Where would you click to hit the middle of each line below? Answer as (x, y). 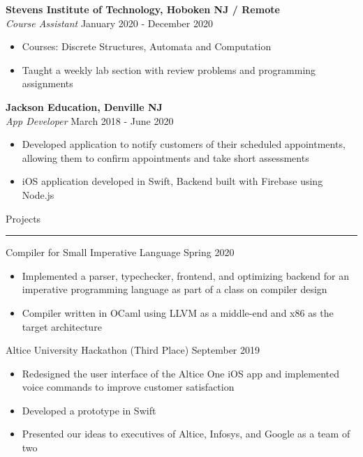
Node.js (38, 194)
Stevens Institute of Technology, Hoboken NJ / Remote (143, 9)
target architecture (62, 326)
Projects (23, 218)
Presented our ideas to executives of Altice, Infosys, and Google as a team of (186, 434)
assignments (47, 83)
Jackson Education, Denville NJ (84, 106)
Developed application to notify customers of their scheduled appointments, (184, 144)
